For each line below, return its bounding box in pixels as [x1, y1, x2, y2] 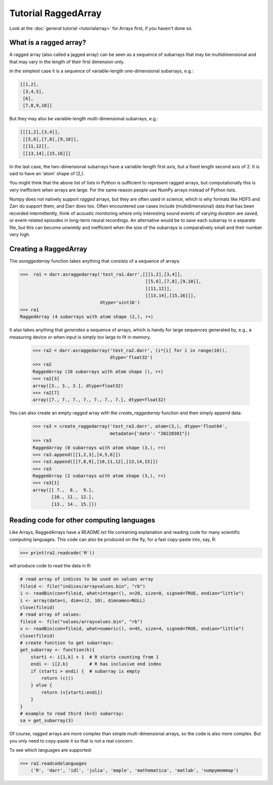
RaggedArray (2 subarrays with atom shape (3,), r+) [32, 473, 166, 479]
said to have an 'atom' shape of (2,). [9, 170, 85, 176]
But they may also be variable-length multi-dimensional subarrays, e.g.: [9, 116, 159, 122]
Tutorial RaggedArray [9, 8, 102, 19]
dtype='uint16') [100, 300, 140, 306]
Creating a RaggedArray [9, 244, 87, 253]
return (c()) [41, 675, 74, 681]
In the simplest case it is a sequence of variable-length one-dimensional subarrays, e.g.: [9, 68, 194, 74]
